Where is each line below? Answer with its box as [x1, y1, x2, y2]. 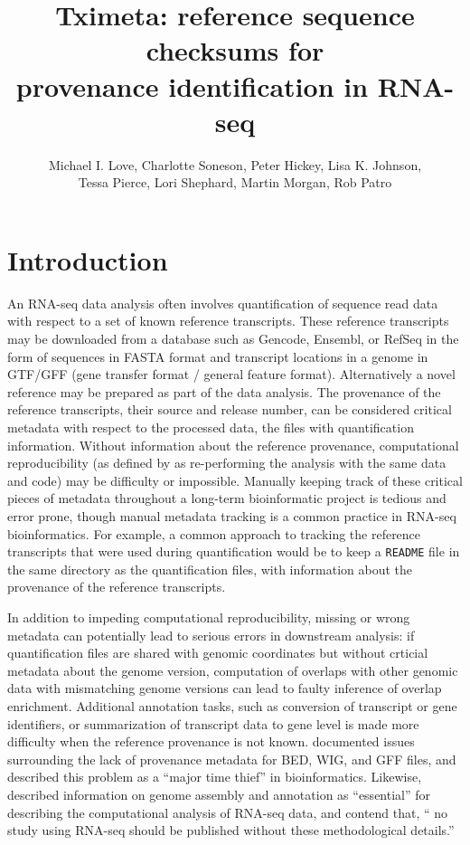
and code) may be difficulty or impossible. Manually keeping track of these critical [7, 470, 463, 489]
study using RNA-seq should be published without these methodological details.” [7, 821, 455, 840]
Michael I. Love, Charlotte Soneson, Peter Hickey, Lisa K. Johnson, [48, 155, 422, 174]
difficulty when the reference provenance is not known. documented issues [7, 732, 415, 751]
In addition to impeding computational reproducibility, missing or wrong [7, 607, 410, 626]
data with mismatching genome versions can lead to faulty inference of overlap [7, 679, 442, 698]
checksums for [146, 32, 324, 69]
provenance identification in [15, 67, 369, 104]
